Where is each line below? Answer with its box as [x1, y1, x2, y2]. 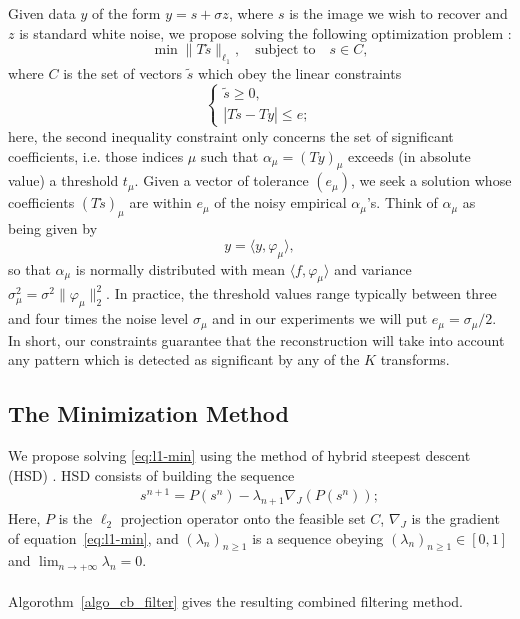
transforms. [380, 349, 450, 370]
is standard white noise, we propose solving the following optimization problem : [19, 22, 512, 43]
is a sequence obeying [252, 527, 384, 548]
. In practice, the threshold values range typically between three [106, 283, 497, 304]
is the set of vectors [63, 62, 183, 83]
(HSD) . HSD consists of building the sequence [8, 464, 295, 485]
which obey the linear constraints [197, 62, 402, 83]
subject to [255, 43, 316, 58]
